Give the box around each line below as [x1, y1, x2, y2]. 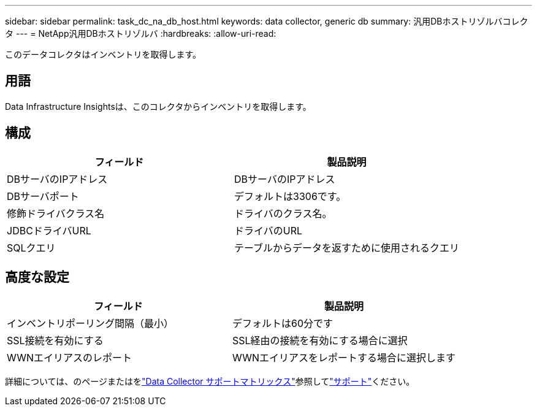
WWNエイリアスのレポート [7, 351, 132, 364]
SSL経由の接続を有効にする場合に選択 [232, 334, 408, 347]
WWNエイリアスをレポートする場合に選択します [232, 351, 455, 364]
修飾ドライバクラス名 [7, 207, 105, 220]
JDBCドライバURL [7, 224, 91, 237]
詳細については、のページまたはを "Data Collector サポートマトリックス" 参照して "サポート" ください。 [5, 375, 415, 386]
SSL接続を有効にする [7, 334, 104, 347]
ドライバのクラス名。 [234, 207, 332, 220]
